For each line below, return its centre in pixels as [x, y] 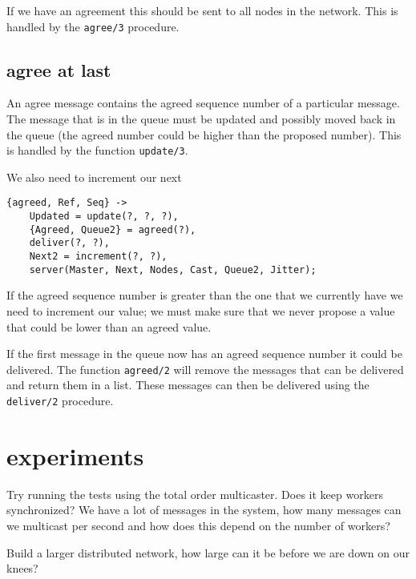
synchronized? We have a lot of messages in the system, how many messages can [204, 510]
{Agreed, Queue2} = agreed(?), [113, 229]
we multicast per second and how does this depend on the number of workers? [198, 526]
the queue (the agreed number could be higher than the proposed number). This [204, 134]
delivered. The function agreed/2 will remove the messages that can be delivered [205, 369]
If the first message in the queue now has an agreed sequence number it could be [204, 354]
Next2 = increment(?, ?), [98, 257]
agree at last [59, 69]
